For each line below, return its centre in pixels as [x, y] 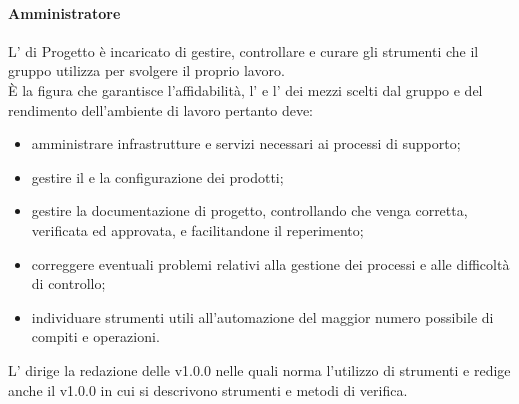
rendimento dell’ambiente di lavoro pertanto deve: [161, 109]
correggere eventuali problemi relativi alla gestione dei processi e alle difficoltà [270, 263]
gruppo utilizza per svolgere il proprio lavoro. [146, 70]
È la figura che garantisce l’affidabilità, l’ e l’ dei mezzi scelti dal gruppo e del [245, 89]
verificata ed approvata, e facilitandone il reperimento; [197, 229]
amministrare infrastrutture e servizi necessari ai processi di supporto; [246, 143]
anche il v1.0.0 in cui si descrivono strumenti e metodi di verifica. [208, 389]
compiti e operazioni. [95, 336]
